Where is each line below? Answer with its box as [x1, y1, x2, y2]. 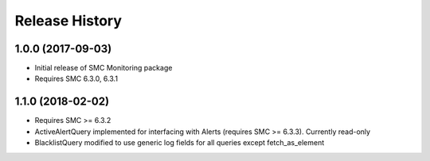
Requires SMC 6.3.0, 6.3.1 [34, 74, 119, 83]
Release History [14, 12, 123, 29]
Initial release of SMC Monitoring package [34, 63, 173, 73]
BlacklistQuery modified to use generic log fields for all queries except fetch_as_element [34, 138, 325, 148]
